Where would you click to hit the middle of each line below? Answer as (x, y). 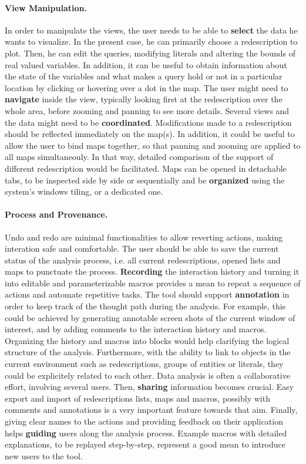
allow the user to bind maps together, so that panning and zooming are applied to (153, 145)
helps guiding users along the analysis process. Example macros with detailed (146, 433)
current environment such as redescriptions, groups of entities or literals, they (144, 364)
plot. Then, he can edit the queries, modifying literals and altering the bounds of (150, 53)
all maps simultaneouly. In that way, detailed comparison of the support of (139, 157)
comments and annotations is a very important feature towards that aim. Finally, (151, 410)
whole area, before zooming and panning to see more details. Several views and (147, 110)
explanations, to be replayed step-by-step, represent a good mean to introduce (145, 444)
